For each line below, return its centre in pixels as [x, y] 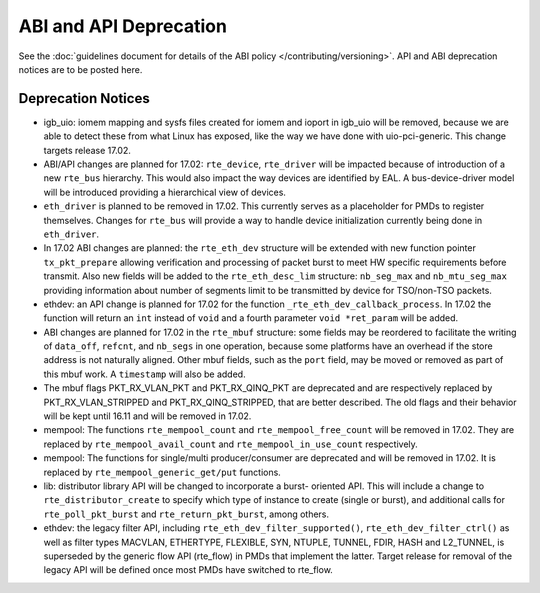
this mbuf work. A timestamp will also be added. [144, 374]
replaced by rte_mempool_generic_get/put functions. [162, 472]
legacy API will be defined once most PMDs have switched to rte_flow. [188, 570]
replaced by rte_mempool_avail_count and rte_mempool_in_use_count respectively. [231, 444]
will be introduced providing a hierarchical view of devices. [165, 192]
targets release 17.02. [87, 150]
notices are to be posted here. [80, 69]
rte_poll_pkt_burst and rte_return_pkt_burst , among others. [186, 514]
